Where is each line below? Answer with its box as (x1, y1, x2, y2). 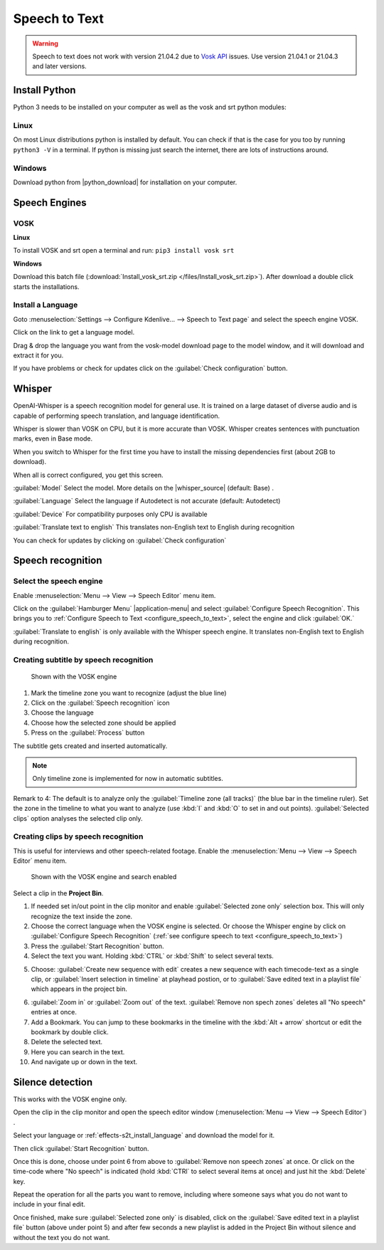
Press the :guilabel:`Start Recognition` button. (31, 942, 164, 950)
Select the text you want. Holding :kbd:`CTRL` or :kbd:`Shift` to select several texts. (31, 952, 274, 960)
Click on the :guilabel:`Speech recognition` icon (31, 698, 170, 707)
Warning (32, 39, 58, 48)
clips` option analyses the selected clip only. (13, 814, 143, 822)
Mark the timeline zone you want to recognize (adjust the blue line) (31, 688, 227, 697)
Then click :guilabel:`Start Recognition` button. (13, 1144, 149, 1152)
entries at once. (31, 1008, 78, 1017)
